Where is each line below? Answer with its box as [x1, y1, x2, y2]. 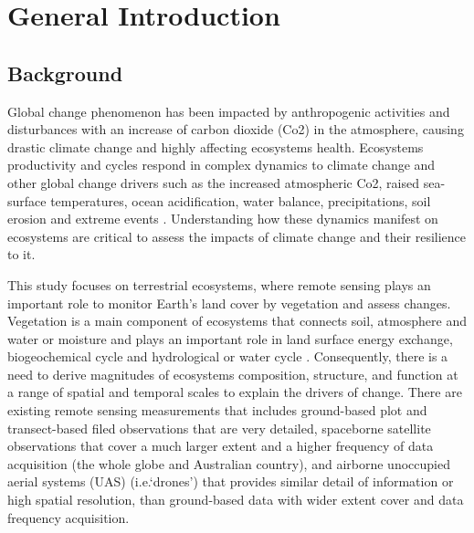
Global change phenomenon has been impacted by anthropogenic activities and [7, 101, 450, 120]
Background [7, 58, 123, 87]
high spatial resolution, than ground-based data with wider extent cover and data [7, 490, 464, 509]
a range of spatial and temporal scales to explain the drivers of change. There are [7, 382, 462, 402]
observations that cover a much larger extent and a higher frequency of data [7, 436, 434, 455]
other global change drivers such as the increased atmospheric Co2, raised [7, 172, 419, 192]
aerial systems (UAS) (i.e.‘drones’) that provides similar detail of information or [7, 472, 454, 491]
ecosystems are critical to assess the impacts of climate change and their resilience [7, 226, 467, 246]
